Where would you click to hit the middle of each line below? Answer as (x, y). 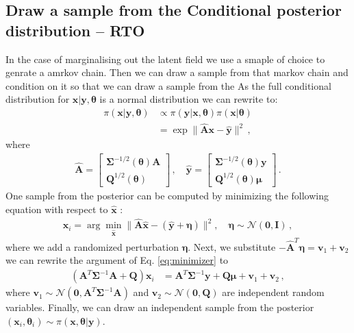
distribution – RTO (75, 30)
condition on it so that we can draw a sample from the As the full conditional (168, 85)
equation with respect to (57, 209)
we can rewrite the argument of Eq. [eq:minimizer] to (117, 260)
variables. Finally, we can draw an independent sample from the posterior (160, 307)
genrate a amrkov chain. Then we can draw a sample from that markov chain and (177, 72)
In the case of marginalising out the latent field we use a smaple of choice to (165, 59)
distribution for (38, 99)
